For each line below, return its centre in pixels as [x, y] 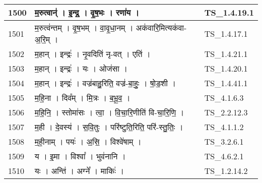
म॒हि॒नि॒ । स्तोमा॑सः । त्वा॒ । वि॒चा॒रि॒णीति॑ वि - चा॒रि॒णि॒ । [109, 112]
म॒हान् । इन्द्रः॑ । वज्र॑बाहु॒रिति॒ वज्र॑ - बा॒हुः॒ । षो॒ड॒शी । [105, 83]
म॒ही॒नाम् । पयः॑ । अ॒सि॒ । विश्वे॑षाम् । [88, 141]
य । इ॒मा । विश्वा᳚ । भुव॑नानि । [80, 156]
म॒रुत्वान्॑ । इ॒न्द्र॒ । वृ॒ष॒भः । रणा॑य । [87, 12]
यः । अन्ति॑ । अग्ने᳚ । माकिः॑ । [79, 171]
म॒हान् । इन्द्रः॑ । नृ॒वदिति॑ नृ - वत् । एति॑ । [92, 54]
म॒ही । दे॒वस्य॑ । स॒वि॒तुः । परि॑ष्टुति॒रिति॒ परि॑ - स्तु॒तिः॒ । [109, 127]
